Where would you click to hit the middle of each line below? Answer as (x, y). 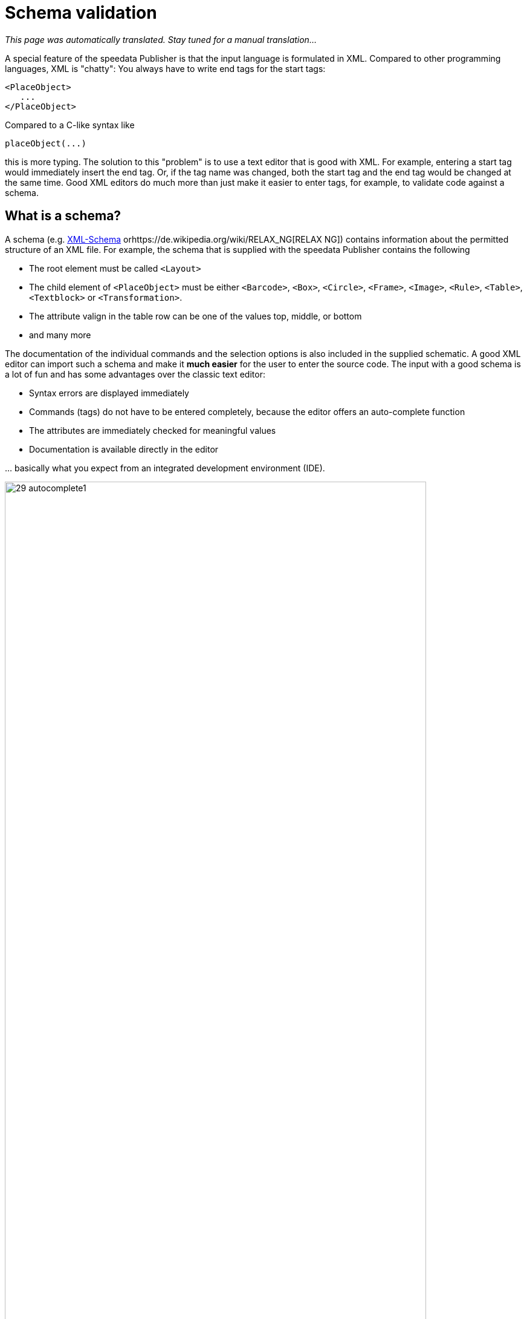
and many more (60, 335)
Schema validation (81, 13)
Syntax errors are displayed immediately (109, 393)
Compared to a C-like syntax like (70, 125)
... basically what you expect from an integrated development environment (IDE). (165, 468)
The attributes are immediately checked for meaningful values (153, 430)
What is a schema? (63, 216)
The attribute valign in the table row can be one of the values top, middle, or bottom (196, 316)
